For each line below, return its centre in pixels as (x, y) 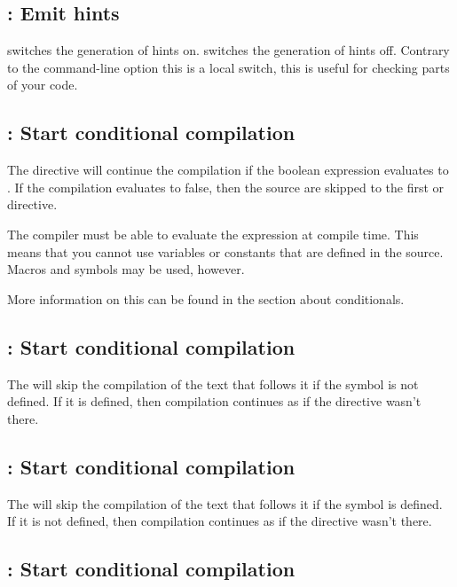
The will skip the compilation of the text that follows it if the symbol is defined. (225, 503)
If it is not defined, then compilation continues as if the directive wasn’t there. (220, 521)
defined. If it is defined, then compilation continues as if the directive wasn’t (214, 401)
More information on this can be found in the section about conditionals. (206, 298)
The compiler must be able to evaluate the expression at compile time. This (213, 234)
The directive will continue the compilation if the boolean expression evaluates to (228, 170)
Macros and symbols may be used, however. (126, 269)
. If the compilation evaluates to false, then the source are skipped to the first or (226, 187)
